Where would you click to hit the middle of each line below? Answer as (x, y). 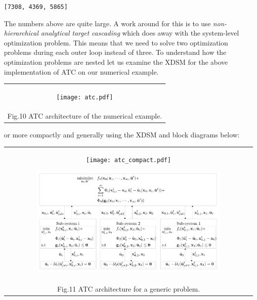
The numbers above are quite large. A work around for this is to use (107, 23)
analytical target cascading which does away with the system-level (140, 33)
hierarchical (21, 33)
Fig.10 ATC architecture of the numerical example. (85, 115)
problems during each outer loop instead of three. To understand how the (115, 52)
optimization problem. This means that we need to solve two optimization (116, 42)
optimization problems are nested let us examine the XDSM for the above (116, 62)
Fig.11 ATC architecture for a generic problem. (128, 289)
